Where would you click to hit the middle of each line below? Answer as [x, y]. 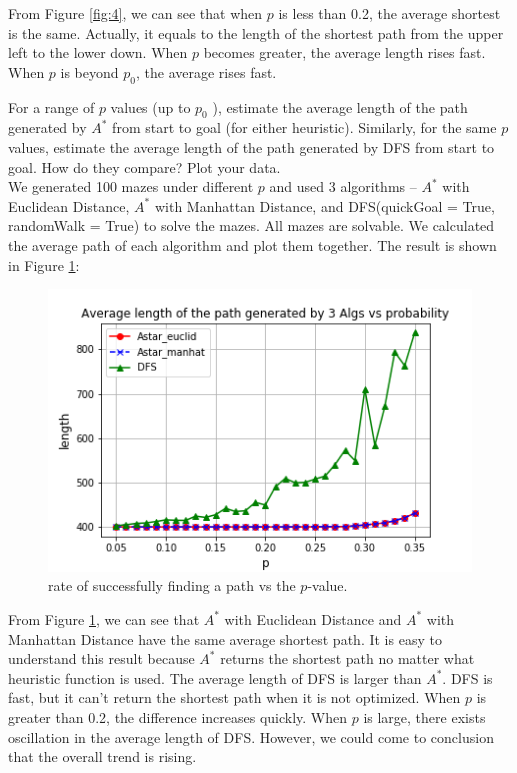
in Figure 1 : [44, 264]
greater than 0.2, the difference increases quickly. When [178, 716]
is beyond [89, 71]
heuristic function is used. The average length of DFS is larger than [215, 677]
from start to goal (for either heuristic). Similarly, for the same [304, 127]
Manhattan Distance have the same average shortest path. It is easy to [225, 638]
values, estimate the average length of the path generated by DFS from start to [251, 146]
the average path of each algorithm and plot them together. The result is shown [252, 244]
